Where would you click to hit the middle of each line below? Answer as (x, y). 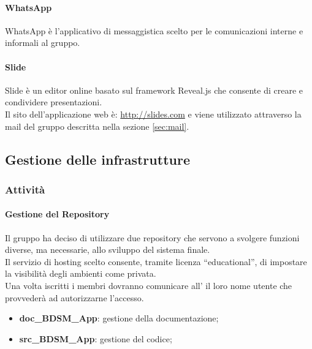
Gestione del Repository (57, 214)
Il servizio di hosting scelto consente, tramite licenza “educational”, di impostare (156, 261)
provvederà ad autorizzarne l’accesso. (74, 297)
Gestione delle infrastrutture (97, 159)
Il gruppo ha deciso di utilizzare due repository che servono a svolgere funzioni (152, 237)
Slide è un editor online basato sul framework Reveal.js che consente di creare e (154, 90)
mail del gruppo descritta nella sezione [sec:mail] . (97, 126)
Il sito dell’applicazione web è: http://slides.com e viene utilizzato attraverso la (153, 114)
